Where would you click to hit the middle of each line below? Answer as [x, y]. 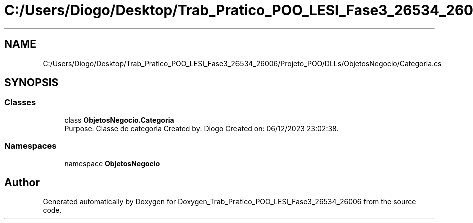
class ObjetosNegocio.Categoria [119, 120]
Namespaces [30, 146]
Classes [20, 103]
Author [22, 182]
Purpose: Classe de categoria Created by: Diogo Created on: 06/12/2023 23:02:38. [201, 128]
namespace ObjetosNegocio [112, 163]
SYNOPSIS [31, 83]
